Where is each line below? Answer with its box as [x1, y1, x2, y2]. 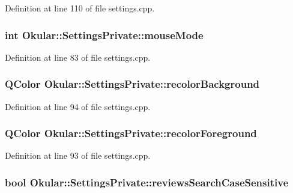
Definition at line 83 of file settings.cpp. [5, 51, 151, 63]
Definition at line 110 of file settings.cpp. [5, 2, 155, 14]
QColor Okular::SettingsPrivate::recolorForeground [5, 126, 257, 141]
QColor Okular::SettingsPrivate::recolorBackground [5, 76, 260, 91]
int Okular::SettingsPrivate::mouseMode [5, 27, 204, 42]
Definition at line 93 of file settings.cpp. [5, 149, 151, 162]
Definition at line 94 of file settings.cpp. [5, 100, 151, 112]
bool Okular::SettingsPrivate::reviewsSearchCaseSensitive [5, 174, 289, 189]
